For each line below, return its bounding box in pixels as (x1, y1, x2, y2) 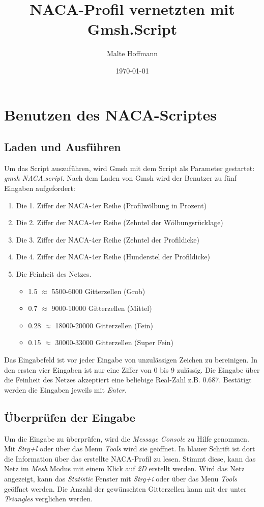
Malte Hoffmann (107, 48, 158, 59)
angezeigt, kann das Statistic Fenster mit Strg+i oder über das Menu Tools (4, 473, 237, 484)
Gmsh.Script (87, 18, 178, 39)
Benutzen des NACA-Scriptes (4, 104, 217, 125)
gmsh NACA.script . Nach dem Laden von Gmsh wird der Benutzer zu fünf (4, 173, 237, 183)
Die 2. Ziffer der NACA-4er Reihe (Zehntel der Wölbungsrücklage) (16, 217, 223, 228)
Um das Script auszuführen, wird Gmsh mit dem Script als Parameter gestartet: (4, 162, 255, 173)
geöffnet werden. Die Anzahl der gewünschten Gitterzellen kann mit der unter (4, 483, 247, 494)
